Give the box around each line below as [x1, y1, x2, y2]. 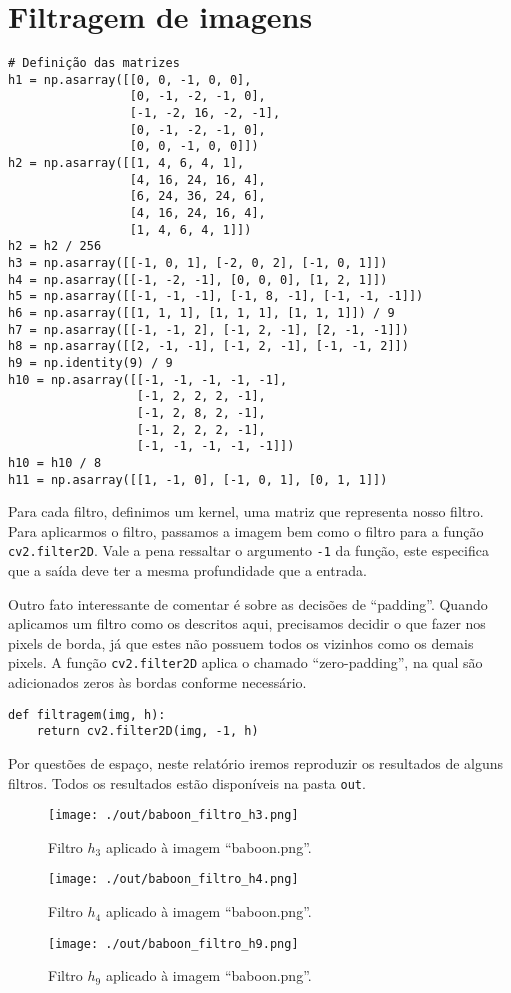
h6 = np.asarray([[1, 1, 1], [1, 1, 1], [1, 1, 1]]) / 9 [8, 305, 395, 320]
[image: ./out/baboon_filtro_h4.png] [48, 872, 299, 887]
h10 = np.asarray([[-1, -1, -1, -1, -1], [8, 372, 288, 387]
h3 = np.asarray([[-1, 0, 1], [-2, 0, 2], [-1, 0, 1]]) [8, 256, 388, 270]
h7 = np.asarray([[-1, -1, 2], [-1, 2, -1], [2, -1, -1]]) [8, 322, 409, 337]
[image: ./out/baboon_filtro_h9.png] [48, 936, 299, 951]
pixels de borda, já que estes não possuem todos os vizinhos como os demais [8, 632, 474, 653]
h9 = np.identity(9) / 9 [8, 355, 173, 370]
